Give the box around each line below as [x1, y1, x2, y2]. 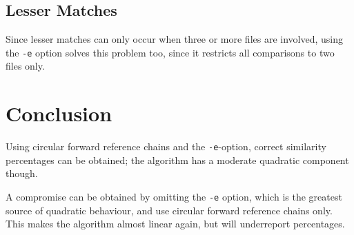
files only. [6, 59, 45, 73]
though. [6, 166, 38, 181]
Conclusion [6, 99, 112, 127]
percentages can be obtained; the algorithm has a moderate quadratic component [6, 152, 349, 167]
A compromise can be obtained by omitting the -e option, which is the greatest [6, 190, 342, 204]
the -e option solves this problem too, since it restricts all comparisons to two [6, 45, 335, 59]
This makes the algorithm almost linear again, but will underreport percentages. [6, 216, 345, 231]
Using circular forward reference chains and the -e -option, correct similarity [6, 139, 326, 154]
